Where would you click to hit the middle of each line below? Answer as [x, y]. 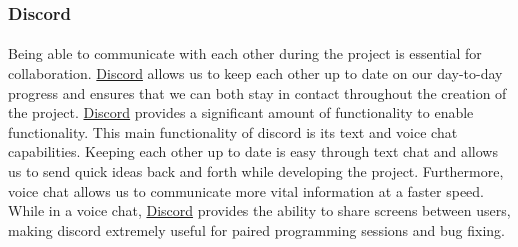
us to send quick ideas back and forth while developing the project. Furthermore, [256, 171]
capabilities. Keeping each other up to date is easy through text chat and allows [253, 151]
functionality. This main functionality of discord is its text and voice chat [233, 131]
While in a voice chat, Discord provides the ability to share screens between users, [259, 210]
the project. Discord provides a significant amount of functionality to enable [241, 112]
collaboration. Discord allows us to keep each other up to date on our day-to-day [255, 73]
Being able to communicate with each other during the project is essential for [245, 53]
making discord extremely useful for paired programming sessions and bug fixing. [256, 229]
